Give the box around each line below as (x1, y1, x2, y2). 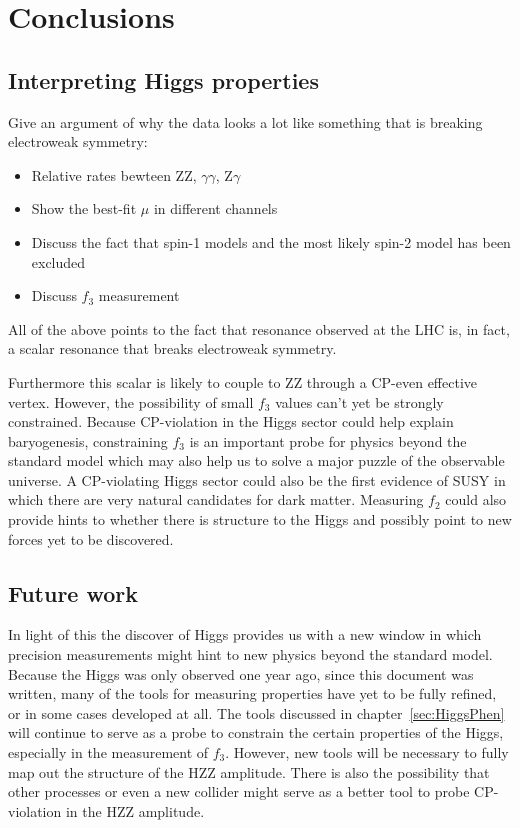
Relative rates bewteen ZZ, (31, 164, 197, 185)
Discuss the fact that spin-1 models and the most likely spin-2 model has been (31, 231, 511, 252)
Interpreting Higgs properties (8, 64, 319, 95)
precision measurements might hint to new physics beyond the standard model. (8, 644, 493, 665)
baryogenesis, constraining (8, 430, 168, 451)
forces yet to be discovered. (8, 528, 174, 549)
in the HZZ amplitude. (65, 800, 205, 821)
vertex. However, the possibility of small (8, 391, 254, 412)
